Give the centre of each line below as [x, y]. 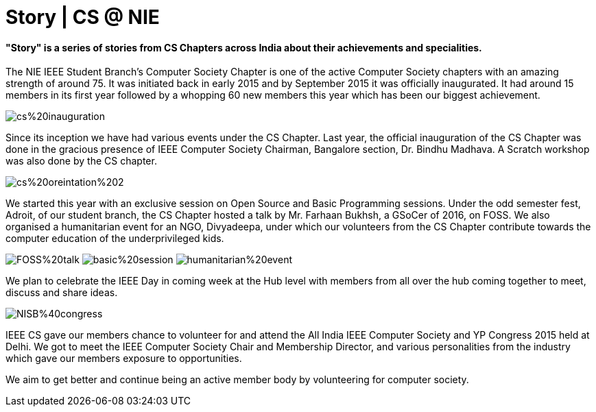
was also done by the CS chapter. [81, 161]
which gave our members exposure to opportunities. [124, 359]
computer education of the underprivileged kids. [115, 239]
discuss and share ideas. [62, 293]
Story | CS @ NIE [83, 17]
